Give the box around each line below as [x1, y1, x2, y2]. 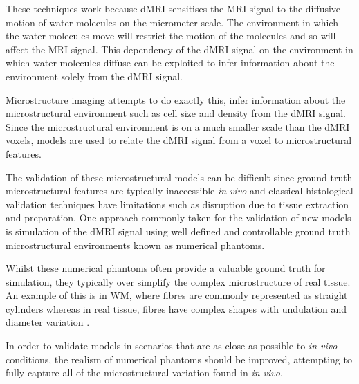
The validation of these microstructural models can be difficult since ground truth [6, 170, 353, 184]
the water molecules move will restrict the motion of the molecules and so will [6, 28, 336, 43]
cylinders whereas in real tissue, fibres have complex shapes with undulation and [6, 301, 347, 316]
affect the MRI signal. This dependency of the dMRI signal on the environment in [6, 42, 353, 56]
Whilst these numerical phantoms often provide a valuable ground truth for [6, 261, 326, 275]
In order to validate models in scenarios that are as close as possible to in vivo [6, 338, 338, 353]
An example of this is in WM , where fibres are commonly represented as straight [6, 288, 348, 302]
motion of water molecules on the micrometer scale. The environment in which [6, 15, 338, 29]
